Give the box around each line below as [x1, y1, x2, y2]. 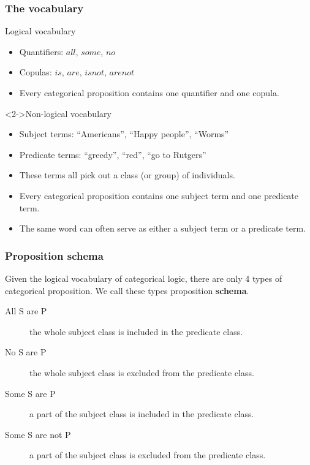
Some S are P [5, 387, 56, 399]
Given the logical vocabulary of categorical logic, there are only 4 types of [5, 271, 282, 284]
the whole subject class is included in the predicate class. [29, 325, 243, 338]
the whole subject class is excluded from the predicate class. [29, 366, 254, 379]
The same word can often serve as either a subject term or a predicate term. [19, 222, 306, 235]
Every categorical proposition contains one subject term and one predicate [19, 189, 299, 202]
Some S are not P [5, 428, 71, 440]
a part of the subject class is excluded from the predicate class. [29, 448, 266, 461]
